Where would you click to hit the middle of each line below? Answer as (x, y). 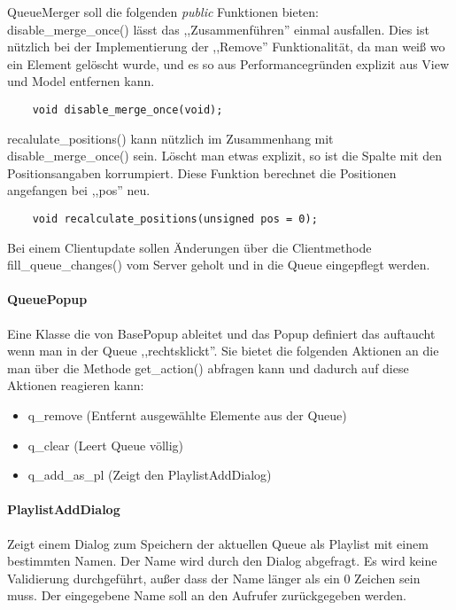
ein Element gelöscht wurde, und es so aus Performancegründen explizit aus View (228, 63)
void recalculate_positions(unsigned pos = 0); (175, 219)
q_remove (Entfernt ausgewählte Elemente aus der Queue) (187, 415)
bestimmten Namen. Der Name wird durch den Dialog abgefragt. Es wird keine (222, 561)
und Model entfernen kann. (81, 81)
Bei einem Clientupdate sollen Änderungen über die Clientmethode (189, 247)
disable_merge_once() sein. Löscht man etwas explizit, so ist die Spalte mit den (225, 156)
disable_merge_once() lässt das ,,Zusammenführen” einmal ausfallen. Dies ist (218, 29)
